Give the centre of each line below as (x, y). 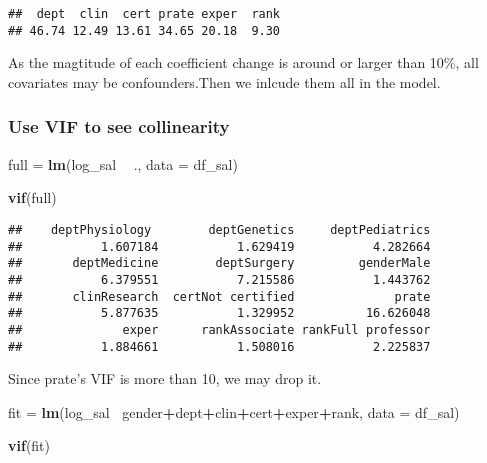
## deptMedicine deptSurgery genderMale (219, 263)
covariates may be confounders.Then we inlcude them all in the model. (224, 81)
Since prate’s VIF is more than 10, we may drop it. (165, 378)
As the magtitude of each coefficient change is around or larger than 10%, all (243, 62)
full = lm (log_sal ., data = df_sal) (123, 163)
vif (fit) (29, 445)
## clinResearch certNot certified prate (219, 296)
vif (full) (32, 197)
